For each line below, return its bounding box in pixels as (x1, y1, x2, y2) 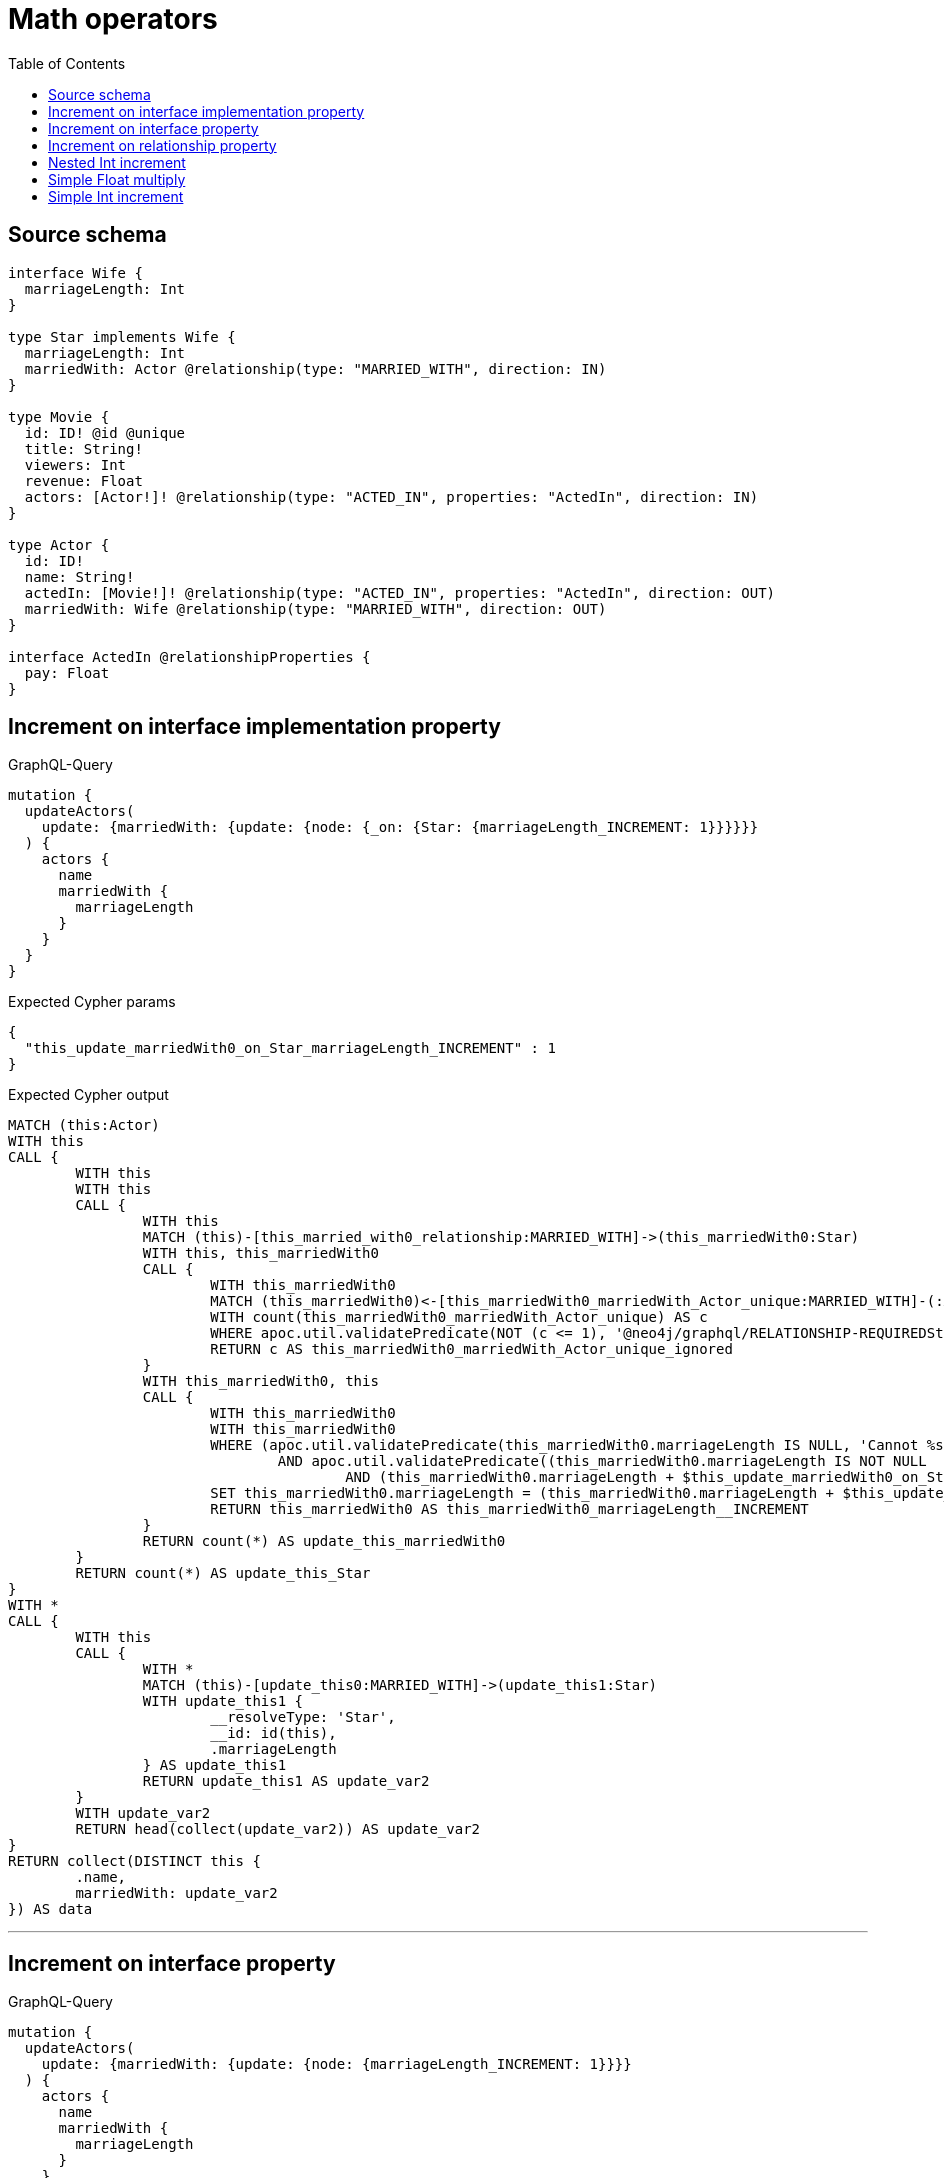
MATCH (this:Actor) (8, 1117, 160, 1134)
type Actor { (8, 536, 110, 553)
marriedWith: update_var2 (75, 1885, 278, 1902)
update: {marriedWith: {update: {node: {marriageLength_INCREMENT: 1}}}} (41, 2056, 632, 2073)
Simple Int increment (48, 187, 184, 205)
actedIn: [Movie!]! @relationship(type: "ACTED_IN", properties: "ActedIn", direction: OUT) (24, 584, 776, 601)
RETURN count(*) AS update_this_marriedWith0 (142, 1533, 506, 1550)
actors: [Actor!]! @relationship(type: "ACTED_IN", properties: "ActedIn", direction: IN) (24, 488, 759, 505)
